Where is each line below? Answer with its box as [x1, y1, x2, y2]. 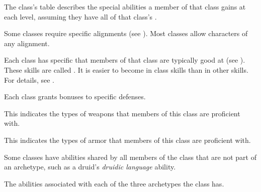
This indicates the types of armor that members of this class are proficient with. [4, 134, 251, 145]
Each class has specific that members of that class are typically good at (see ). [4, 55, 245, 65]
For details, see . [4, 74, 54, 85]
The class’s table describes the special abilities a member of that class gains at [4, 2, 246, 12]
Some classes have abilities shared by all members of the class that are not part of [4, 151, 256, 162]
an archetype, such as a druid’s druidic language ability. [4, 161, 176, 172]
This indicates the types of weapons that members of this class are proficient [4, 108, 240, 118]
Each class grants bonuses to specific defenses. [4, 91, 146, 102]
